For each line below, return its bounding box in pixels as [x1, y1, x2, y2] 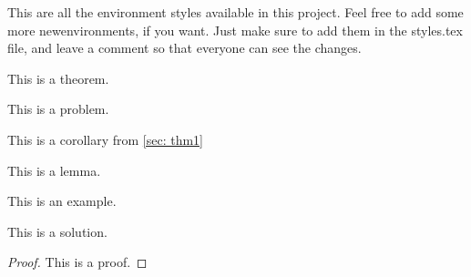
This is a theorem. [7, 68, 109, 87]
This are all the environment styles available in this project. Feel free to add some [7, 3, 464, 21]
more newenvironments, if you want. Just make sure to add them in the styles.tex [7, 20, 463, 39]
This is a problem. [7, 99, 109, 118]
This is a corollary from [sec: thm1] [7, 129, 204, 149]
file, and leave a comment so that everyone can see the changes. [7, 38, 362, 57]
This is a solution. [7, 221, 108, 241]
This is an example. [7, 191, 117, 210]
